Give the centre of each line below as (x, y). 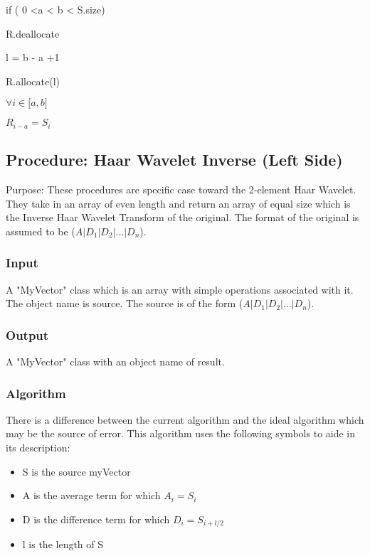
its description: (38, 448)
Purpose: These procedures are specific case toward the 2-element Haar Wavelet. (181, 189)
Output (27, 335)
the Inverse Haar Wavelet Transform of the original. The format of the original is (183, 217)
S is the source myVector (76, 471)
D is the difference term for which (96, 519)
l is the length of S (63, 544)
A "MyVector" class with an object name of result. (115, 362)
